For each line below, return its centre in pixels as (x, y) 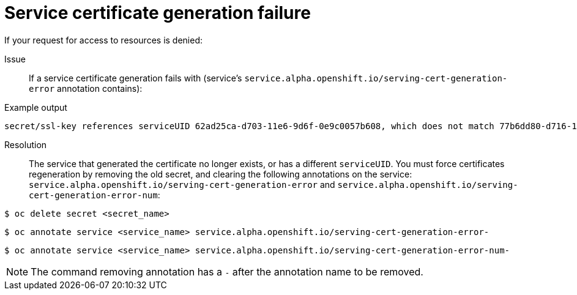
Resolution (26, 144)
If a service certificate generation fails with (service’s (136, 78)
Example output (36, 107)
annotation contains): (100, 88)
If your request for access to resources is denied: (104, 40)
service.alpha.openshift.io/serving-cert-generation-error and (182, 184)
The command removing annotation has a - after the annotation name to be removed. (227, 271)
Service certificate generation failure (158, 13)
